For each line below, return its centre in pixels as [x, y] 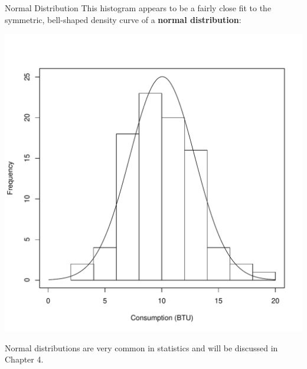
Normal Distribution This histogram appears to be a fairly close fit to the [138, 8]
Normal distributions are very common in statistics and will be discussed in [141, 347]
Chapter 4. [24, 359]
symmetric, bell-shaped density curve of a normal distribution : [123, 19]
